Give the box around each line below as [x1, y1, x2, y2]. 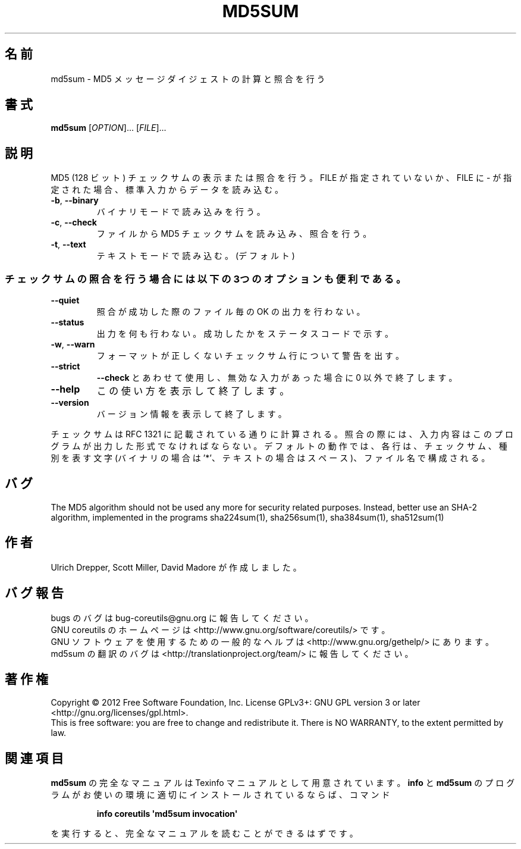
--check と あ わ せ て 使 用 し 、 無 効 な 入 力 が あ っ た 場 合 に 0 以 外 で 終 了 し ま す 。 [96, 372, 457, 383]
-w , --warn [51, 339, 95, 350]
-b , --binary [51, 195, 99, 206]
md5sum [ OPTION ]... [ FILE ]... [51, 123, 167, 133]
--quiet [51, 295, 80, 306]
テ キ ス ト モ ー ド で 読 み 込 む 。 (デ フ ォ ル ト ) [96, 250, 295, 261]
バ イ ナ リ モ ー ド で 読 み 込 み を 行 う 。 [96, 206, 265, 217]
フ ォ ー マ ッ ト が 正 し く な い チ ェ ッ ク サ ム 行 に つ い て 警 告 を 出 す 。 [96, 350, 404, 361]
